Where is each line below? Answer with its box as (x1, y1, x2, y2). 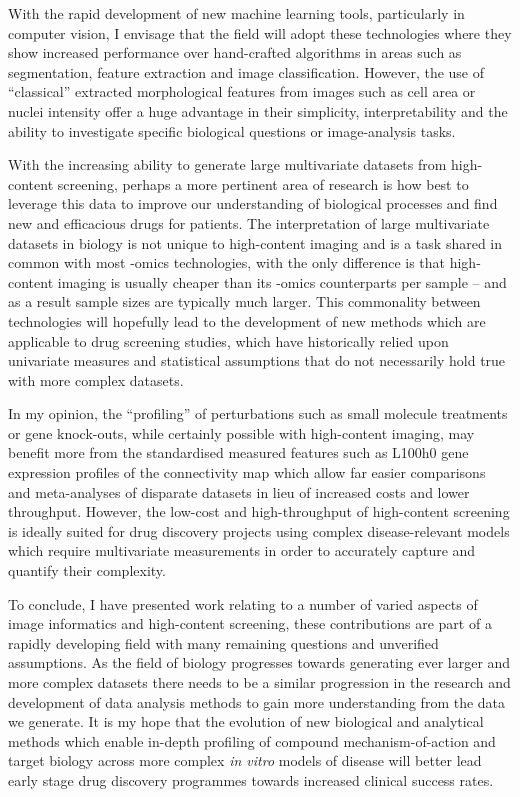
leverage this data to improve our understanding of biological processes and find (8, 193, 498, 214)
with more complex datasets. (8, 369, 184, 390)
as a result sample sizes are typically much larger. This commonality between (8, 291, 481, 312)
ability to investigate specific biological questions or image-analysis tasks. (8, 120, 456, 141)
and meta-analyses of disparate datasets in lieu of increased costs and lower (8, 481, 470, 502)
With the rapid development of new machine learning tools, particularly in (8, 3, 465, 23)
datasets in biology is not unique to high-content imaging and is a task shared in (8, 232, 503, 253)
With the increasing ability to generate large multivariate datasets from (8, 154, 447, 175)
